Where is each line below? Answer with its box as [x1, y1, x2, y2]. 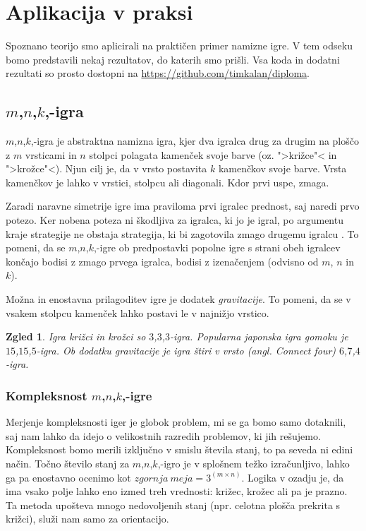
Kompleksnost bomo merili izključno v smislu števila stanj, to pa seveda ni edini [6, 442, 353, 457]
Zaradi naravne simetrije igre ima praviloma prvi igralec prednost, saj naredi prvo [6, 198, 360, 213]
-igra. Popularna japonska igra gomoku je [169, 329, 348, 344]
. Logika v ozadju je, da [241, 470, 344, 484]
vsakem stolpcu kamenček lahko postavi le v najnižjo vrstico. [6, 305, 269, 320]
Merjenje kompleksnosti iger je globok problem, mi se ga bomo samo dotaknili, [6, 414, 346, 429]
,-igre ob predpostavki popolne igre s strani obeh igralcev [93, 240, 341, 255]
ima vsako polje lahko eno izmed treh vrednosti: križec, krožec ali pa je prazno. [6, 484, 348, 499]
